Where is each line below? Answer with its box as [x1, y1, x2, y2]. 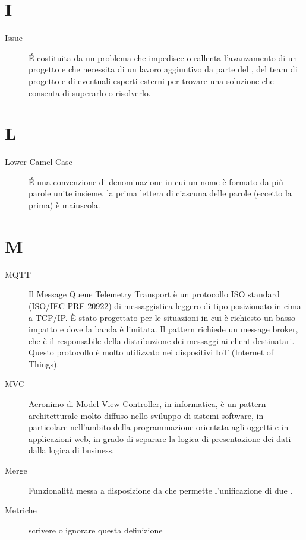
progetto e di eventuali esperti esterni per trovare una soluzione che [29, 74, 274, 87]
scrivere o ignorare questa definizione [29, 523, 163, 536]
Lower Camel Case [5, 155, 72, 168]
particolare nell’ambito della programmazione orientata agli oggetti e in [29, 421, 289, 433]
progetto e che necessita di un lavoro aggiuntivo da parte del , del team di [29, 63, 298, 75]
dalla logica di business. [29, 444, 115, 456]
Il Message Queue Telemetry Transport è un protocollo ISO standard [29, 288, 280, 300]
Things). [29, 357, 59, 370]
